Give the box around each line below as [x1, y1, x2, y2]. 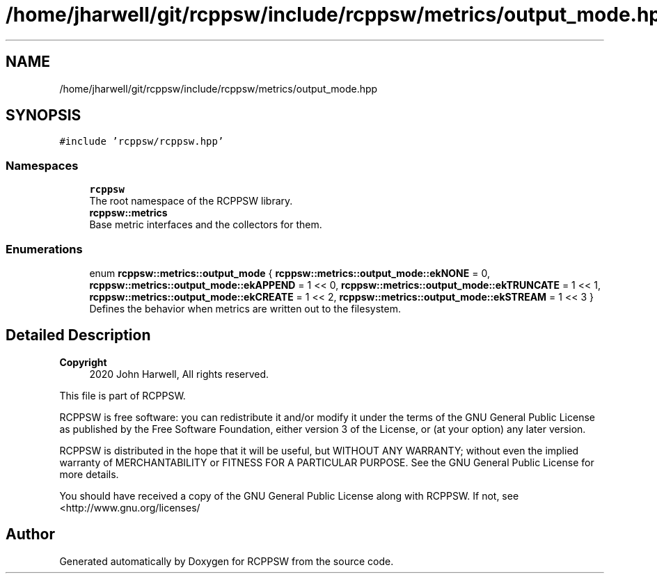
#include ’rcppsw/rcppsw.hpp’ [59, 136, 224, 148]
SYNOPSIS [6, 106, 81, 125]
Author [6, 525, 55, 544]
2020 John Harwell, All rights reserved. [89, 367, 269, 380]
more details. [59, 468, 119, 480]
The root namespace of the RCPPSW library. [89, 195, 293, 207]
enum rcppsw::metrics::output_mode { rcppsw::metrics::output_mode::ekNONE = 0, [89, 267, 490, 279]
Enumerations [6, 241, 83, 256]
